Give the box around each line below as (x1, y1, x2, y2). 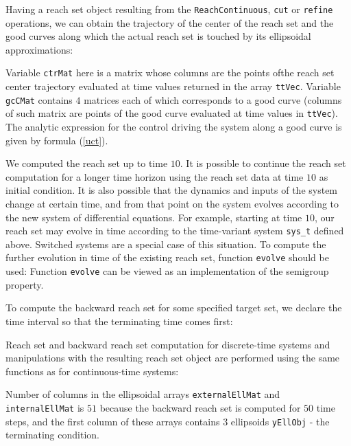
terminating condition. (5, 427, 99, 442)
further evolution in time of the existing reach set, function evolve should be (5, 250, 329, 265)
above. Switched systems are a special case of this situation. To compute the (5, 236, 326, 251)
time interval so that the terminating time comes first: (5, 313, 233, 328)
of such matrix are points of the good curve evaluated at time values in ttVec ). (5, 106, 338, 120)
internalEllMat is (5, 401, 84, 414)
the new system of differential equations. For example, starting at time (5, 210, 302, 224)
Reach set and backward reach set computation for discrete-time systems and (5, 337, 330, 351)
